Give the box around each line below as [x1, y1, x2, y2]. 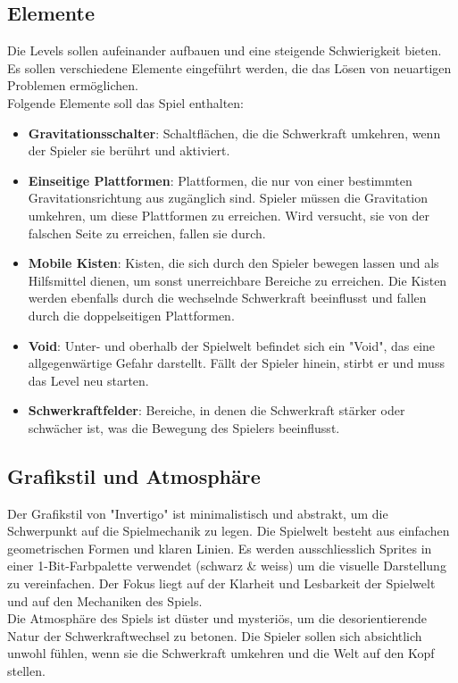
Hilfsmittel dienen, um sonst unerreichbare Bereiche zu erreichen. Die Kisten [28, 271, 447, 289]
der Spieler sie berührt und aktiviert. [28, 141, 230, 160]
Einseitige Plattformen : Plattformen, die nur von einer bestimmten [28, 171, 412, 189]
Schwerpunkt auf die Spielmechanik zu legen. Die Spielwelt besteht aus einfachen [7, 521, 450, 540]
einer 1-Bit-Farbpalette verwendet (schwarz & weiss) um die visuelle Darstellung [7, 556, 446, 575]
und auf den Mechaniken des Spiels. [7, 591, 203, 610]
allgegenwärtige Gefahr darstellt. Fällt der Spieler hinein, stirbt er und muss [28, 354, 445, 372]
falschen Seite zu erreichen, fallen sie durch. [28, 223, 266, 242]
